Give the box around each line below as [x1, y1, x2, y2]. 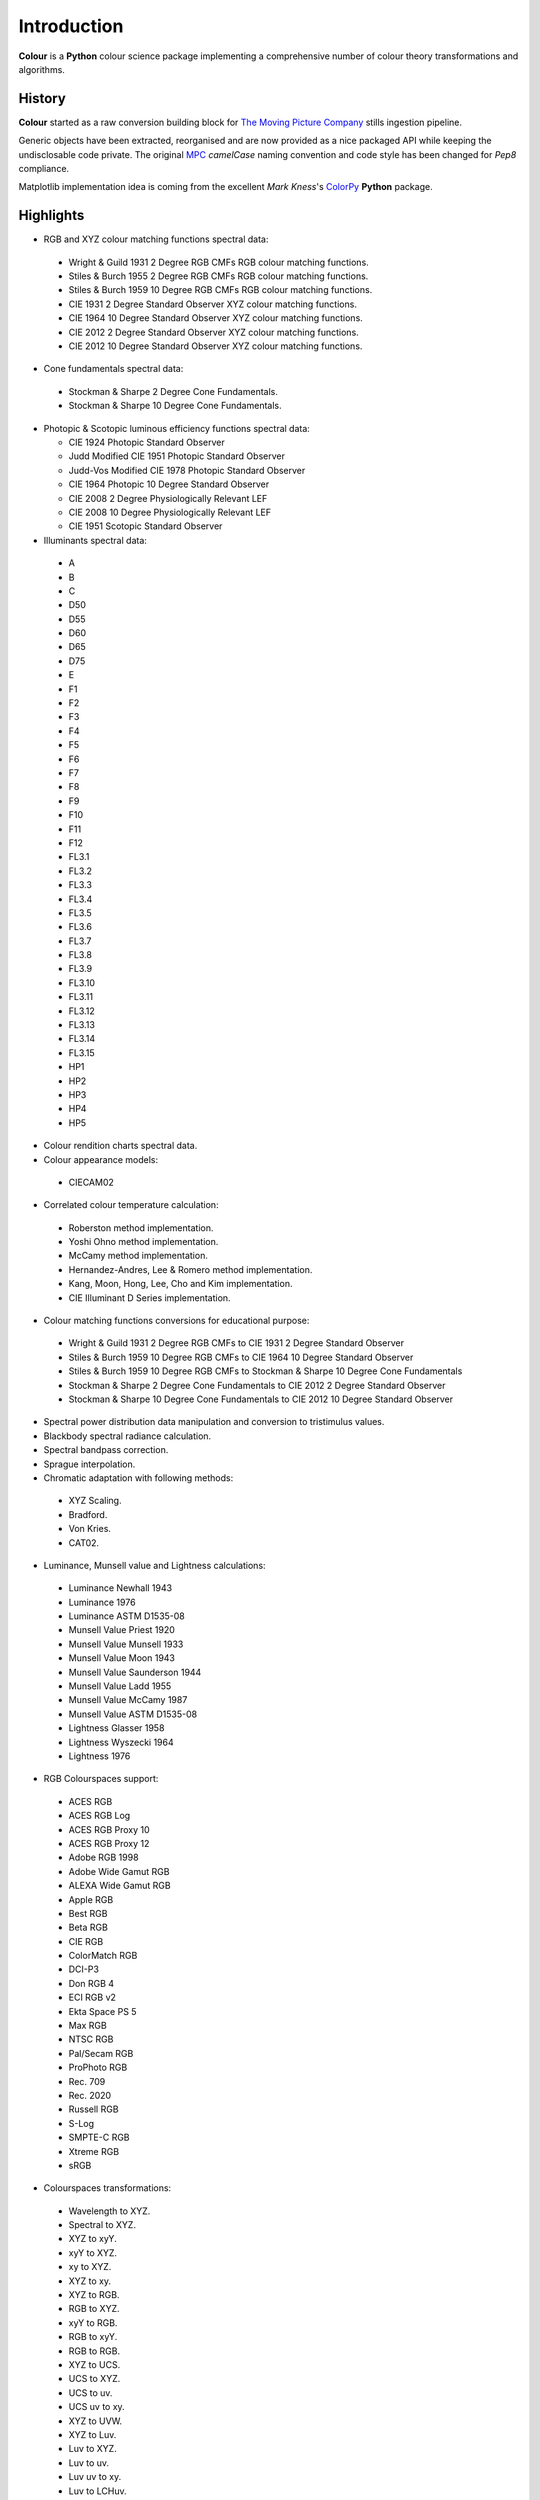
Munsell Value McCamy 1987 [68, 1694, 188, 1706]
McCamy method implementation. [68, 1250, 209, 1262]
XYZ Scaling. [68, 1495, 122, 1507]
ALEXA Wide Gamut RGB [68, 1880, 171, 1892]
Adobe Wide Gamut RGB [68, 1865, 170, 1877]
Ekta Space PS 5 [68, 2005, 137, 2017]
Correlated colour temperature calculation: [43, 1199, 219, 1211]
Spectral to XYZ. [68, 2219, 137, 2231]
